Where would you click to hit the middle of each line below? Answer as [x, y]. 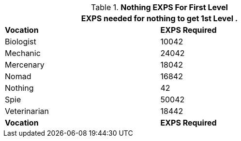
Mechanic [23, 53]
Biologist [21, 42]
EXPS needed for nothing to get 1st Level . [159, 18]
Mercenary [25, 65]
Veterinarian [27, 111]
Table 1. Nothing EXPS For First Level [159, 7]
